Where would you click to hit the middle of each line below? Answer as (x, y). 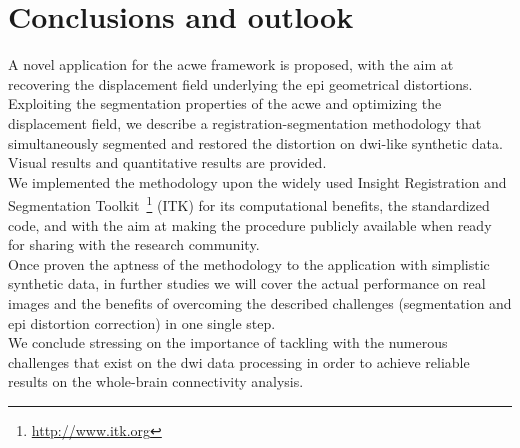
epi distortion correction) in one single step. (142, 322)
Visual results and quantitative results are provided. (167, 162)
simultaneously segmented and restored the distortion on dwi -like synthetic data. (255, 142)
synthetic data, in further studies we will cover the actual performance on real (247, 283)
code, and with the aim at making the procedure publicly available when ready (250, 224)
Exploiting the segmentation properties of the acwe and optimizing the (225, 103)
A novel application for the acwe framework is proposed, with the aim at (231, 64)
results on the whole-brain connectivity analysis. (156, 381)
